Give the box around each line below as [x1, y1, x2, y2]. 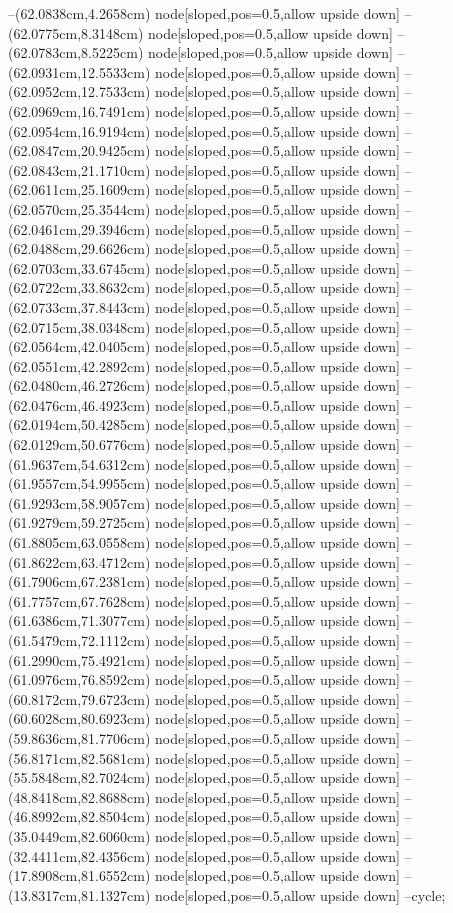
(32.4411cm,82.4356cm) [8, 845, 151, 866]
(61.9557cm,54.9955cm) [8, 473, 151, 494]
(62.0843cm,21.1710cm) [8, 159, 151, 180]
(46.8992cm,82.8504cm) [8, 806, 151, 827]
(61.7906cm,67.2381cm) [8, 571, 151, 592]
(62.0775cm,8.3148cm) [8, 22, 144, 43]
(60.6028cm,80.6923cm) [8, 708, 151, 729]
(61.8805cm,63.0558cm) [8, 532, 151, 553]
